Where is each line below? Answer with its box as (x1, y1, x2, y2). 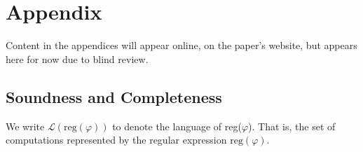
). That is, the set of (248, 118, 336, 133)
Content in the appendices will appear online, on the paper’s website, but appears (6, 38, 357, 53)
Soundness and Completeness (6, 85, 222, 107)
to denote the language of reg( (112, 118, 242, 133)
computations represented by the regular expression (6, 132, 227, 147)
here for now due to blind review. (6, 51, 149, 66)
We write (6, 118, 45, 133)
